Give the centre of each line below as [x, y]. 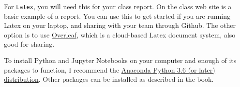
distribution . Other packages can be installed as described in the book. [109, 79]
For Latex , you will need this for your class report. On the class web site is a [118, 6]
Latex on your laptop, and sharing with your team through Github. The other [120, 25]
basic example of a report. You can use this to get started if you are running [117, 16]
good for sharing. [29, 44]
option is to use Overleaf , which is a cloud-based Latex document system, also [120, 34]
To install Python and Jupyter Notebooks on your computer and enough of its [120, 60]
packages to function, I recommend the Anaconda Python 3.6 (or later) [110, 69]
